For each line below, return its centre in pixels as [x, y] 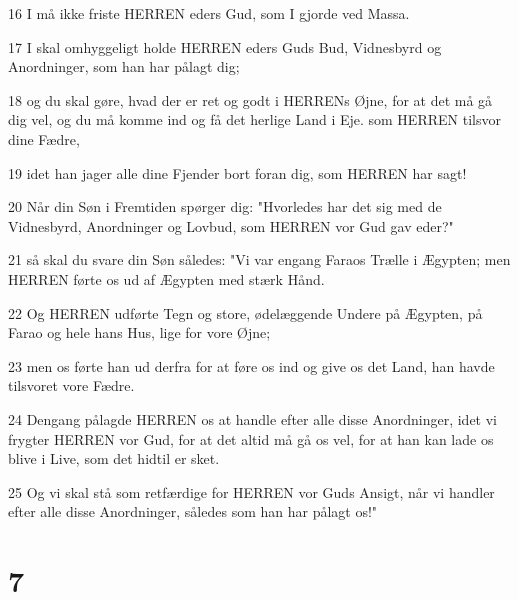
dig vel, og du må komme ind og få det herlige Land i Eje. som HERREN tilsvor [254, 119]
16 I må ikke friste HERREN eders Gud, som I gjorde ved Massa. [209, 13]
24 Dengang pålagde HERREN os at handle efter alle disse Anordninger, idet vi [253, 418]
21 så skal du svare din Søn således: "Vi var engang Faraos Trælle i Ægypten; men [259, 259]
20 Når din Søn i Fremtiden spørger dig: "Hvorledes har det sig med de [225, 206]
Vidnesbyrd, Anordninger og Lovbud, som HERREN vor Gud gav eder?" [231, 225]
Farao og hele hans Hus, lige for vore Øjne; [139, 332]
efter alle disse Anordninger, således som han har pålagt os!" [193, 511]
